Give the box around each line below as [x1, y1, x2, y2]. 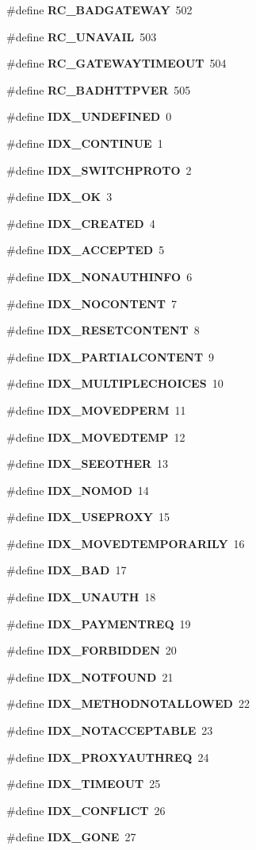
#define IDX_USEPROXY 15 [6, 508, 170, 525]
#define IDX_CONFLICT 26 [6, 802, 166, 818]
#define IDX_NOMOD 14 [6, 481, 149, 498]
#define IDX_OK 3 [6, 188, 113, 205]
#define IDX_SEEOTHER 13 [6, 455, 169, 472]
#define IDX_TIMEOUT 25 [6, 775, 161, 792]
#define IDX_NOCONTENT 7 [6, 295, 178, 311]
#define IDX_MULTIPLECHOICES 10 [6, 375, 224, 392]
